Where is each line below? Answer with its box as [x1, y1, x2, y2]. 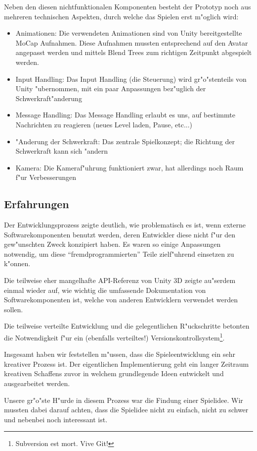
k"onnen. [4, 258, 31, 269]
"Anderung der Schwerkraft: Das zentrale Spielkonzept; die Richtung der [15, 136, 235, 146]
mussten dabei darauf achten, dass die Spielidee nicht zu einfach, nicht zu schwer [4, 404, 249, 415]
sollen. [4, 304, 23, 314]
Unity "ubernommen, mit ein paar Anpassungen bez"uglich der [15, 83, 206, 94]
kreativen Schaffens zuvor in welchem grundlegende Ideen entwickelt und [4, 368, 224, 379]
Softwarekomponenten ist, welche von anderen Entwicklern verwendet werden [4, 294, 238, 305]
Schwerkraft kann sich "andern [15, 146, 108, 156]
